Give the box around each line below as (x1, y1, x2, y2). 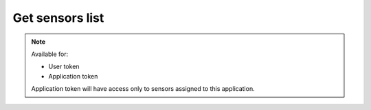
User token (48, 62, 80, 71)
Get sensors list (12, 10, 104, 25)
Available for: (31, 50, 69, 58)
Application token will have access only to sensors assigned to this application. (31, 85, 255, 93)
